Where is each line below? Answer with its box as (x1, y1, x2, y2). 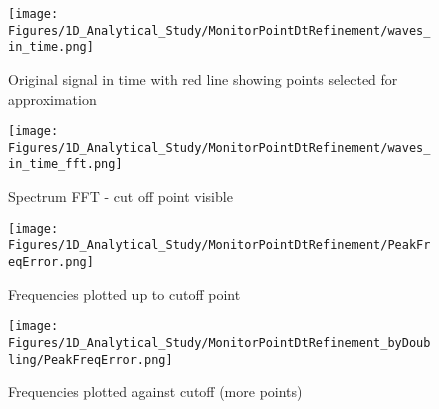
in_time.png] (8, 40, 94, 55)
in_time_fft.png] (8, 157, 123, 172)
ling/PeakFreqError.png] (8, 352, 173, 367)
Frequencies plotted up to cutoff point (8, 283, 241, 304)
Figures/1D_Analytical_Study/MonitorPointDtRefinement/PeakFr (8, 238, 431, 253)
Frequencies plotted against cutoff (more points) (8, 381, 303, 402)
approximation (8, 88, 97, 109)
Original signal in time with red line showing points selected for (8, 68, 398, 89)
